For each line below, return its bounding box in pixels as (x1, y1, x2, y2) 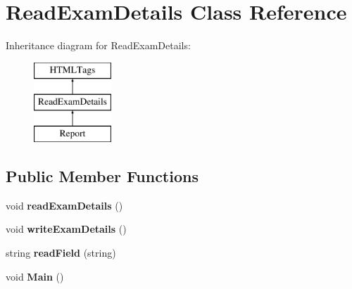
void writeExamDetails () (6, 221, 127, 236)
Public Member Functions (6, 165, 199, 187)
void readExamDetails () (6, 198, 123, 212)
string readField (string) (6, 245, 116, 260)
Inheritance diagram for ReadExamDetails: (6, 38, 191, 53)
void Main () (6, 269, 64, 283)
